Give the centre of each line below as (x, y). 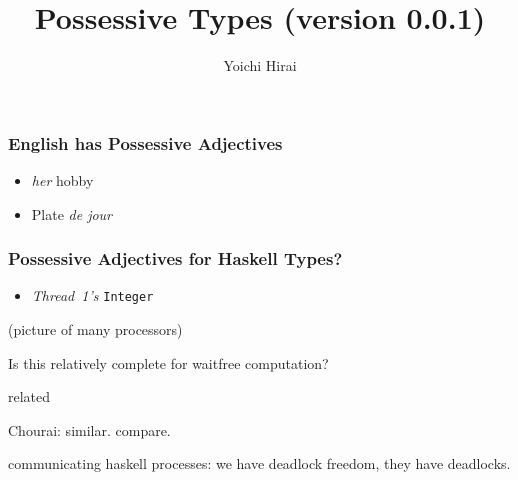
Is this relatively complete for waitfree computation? (168, 362)
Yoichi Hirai (260, 65)
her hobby (62, 180)
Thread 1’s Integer (92, 295)
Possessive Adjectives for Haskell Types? (175, 258)
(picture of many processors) (95, 329)
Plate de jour (72, 213)
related (29, 396)
